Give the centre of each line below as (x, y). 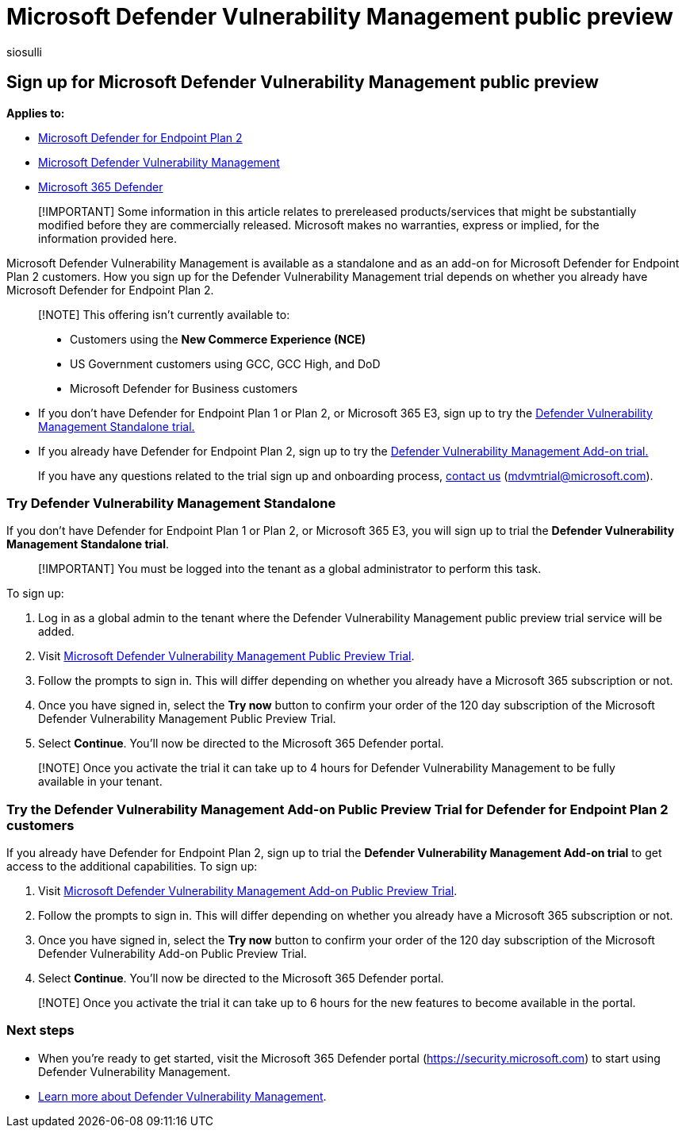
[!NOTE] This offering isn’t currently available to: (164, 314)
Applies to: (36, 113)
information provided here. (107, 238)
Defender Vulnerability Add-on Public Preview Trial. (172, 954)
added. (56, 632)
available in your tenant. (100, 782)
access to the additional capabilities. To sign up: (132, 867)
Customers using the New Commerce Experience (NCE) (218, 339)
